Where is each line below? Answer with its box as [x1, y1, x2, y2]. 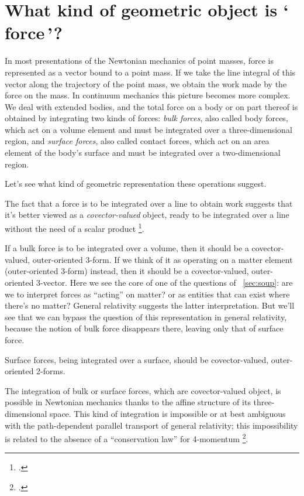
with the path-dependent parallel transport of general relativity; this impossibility [5, 419, 298, 431]
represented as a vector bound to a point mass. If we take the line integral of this [5, 66, 296, 78]
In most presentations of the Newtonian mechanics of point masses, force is [5, 54, 274, 67]
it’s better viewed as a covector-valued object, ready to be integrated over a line [5, 208, 289, 221]
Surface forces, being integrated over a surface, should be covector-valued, [5, 353, 269, 365]
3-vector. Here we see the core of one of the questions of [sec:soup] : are [36, 276, 293, 289]
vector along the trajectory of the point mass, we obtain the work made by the [5, 77, 287, 90]
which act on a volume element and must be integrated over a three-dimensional [5, 123, 292, 135]
